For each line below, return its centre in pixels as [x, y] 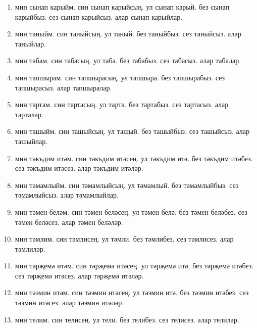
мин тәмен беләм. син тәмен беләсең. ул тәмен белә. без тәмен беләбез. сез [131, 212]
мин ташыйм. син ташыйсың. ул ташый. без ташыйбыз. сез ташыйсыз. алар [132, 131]
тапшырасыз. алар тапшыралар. [63, 87]
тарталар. [29, 114]
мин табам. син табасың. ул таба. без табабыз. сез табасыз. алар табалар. [128, 60]
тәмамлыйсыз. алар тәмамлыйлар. [67, 195]
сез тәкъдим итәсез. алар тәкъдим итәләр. [79, 168]
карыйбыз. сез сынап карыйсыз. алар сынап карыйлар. [99, 16]
